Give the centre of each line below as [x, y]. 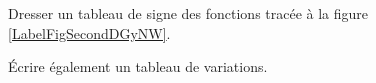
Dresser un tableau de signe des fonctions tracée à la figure [188, 13]
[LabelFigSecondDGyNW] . [89, 32]
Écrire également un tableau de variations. [138, 66]
